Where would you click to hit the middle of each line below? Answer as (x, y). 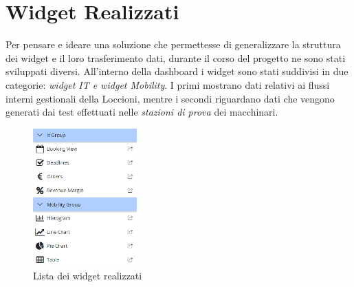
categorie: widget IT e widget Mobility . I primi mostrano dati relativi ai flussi (168, 84)
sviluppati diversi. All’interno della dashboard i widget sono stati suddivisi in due (177, 71)
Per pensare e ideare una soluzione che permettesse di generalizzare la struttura (173, 44)
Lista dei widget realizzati (88, 276)
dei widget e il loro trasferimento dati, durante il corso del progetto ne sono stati (176, 57)
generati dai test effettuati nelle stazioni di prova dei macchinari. (142, 112)
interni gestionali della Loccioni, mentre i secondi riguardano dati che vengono (170, 98)
